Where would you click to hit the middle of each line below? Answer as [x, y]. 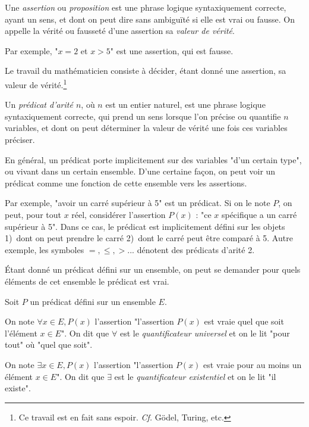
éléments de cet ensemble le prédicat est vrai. [87, 281]
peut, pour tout [33, 214]
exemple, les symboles [45, 249]
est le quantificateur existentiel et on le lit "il [195, 376]
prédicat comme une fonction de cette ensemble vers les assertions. [126, 183]
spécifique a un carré [259, 214]
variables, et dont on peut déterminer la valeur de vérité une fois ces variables [146, 128]
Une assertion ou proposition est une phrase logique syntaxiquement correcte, [146, 7]
